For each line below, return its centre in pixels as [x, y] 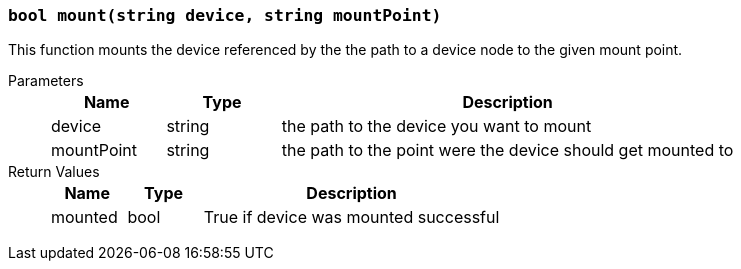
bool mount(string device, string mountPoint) [225, 15]
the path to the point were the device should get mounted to [507, 150]
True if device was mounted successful [351, 217]
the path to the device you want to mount [436, 126]
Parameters [46, 81]
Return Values [54, 172]
